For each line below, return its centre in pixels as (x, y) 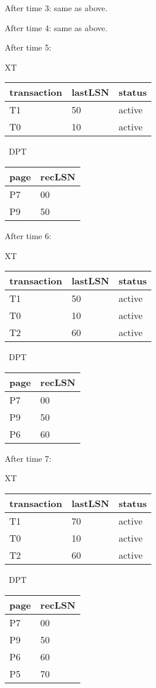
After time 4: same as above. (56, 27)
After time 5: (28, 47)
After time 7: (28, 458)
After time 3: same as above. (56, 8)
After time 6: (28, 235)
